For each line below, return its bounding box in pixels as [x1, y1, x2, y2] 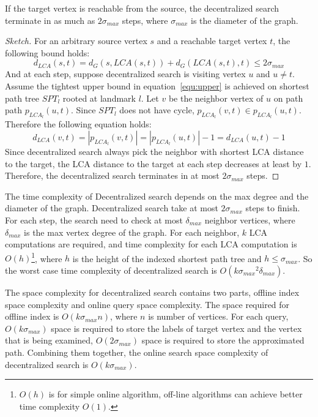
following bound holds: [5, 46, 90, 59]
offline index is [5, 310, 59, 323]
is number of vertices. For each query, [148, 310, 289, 323]
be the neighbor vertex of [168, 91, 264, 104]
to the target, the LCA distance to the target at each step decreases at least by [5, 157, 302, 170]
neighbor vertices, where [204, 213, 295, 226]
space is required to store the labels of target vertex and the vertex [51, 321, 302, 334]
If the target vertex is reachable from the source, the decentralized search [5, 2, 279, 14]
